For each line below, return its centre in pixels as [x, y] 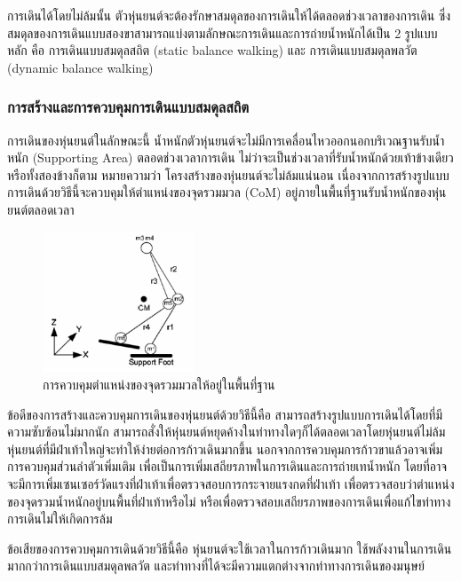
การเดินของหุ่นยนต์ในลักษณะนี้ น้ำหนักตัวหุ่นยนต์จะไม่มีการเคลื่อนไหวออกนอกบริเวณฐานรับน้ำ [226, 140]
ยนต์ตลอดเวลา [41, 209]
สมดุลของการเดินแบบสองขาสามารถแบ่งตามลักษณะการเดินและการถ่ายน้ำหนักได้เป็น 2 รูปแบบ [223, 32]
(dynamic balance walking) [80, 67]
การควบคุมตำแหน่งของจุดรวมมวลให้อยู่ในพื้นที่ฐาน [159, 384]
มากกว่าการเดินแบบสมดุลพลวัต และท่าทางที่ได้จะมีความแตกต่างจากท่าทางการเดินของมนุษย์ [216, 566]
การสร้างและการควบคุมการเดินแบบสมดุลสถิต [128, 107]
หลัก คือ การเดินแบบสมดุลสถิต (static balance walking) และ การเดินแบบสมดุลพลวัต [212, 50]
